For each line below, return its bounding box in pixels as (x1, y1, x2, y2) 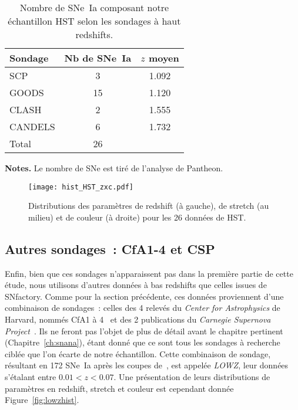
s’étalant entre (5, 370, 56, 382)
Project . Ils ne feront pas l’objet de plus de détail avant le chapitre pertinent (5, 324, 283, 337)
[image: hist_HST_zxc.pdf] (28, 182, 133, 191)
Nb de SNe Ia (64, 51, 132, 65)
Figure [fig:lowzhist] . (5, 394, 79, 406)
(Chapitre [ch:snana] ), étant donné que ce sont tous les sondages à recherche (5, 336, 280, 348)
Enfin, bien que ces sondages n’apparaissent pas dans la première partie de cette (5, 267, 293, 279)
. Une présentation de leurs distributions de (113, 370, 270, 382)
